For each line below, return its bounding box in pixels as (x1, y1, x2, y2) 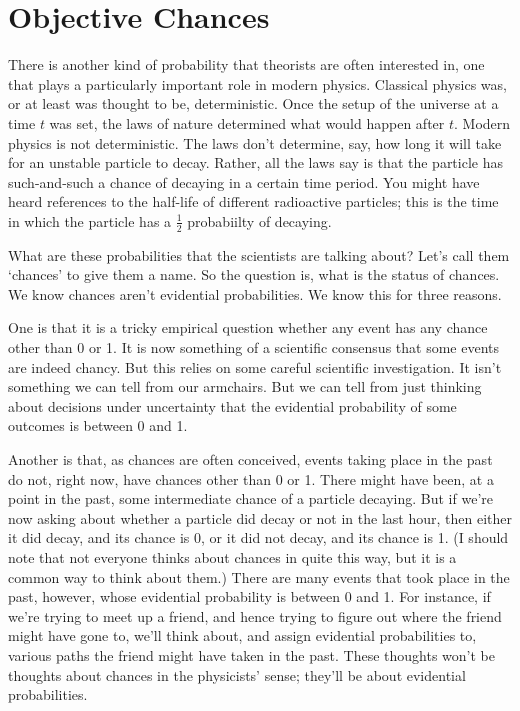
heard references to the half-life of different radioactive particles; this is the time (8, 191, 499, 212)
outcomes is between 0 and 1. (8, 415, 188, 436)
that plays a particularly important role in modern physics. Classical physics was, (8, 73, 507, 94)
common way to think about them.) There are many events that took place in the (8, 566, 510, 587)
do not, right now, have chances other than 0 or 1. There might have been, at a (8, 468, 494, 489)
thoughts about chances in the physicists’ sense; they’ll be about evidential (8, 664, 466, 685)
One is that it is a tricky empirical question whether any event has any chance (8, 317, 488, 338)
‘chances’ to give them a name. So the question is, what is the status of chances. (8, 264, 500, 285)
